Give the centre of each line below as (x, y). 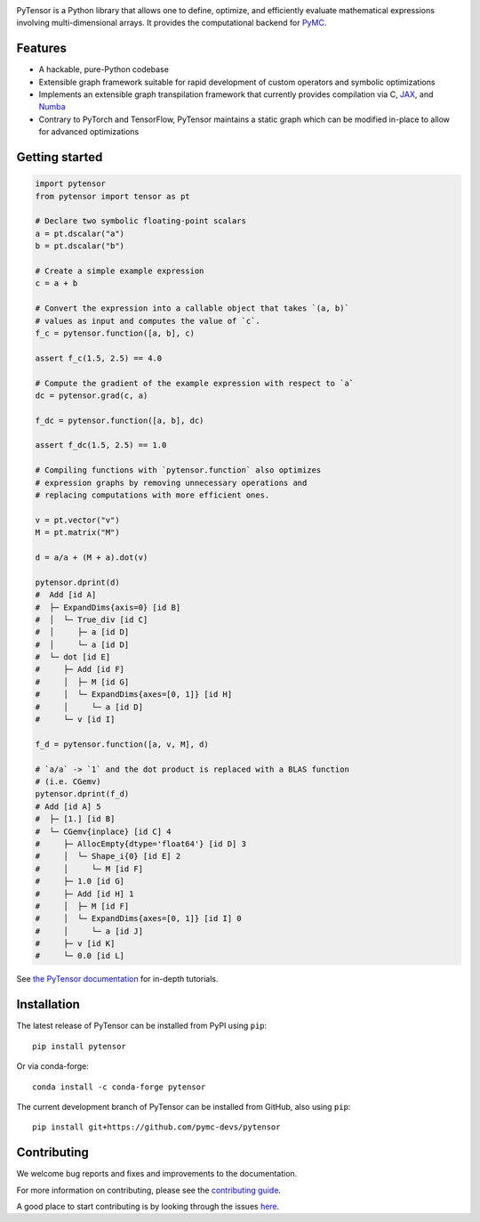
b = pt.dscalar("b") (80, 246)
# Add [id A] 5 (68, 806)
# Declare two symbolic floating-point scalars (140, 221)
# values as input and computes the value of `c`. (148, 321)
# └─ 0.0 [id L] (80, 956)
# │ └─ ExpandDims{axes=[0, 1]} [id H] (134, 695)
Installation (48, 1004)
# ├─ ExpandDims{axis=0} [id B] (108, 607)
